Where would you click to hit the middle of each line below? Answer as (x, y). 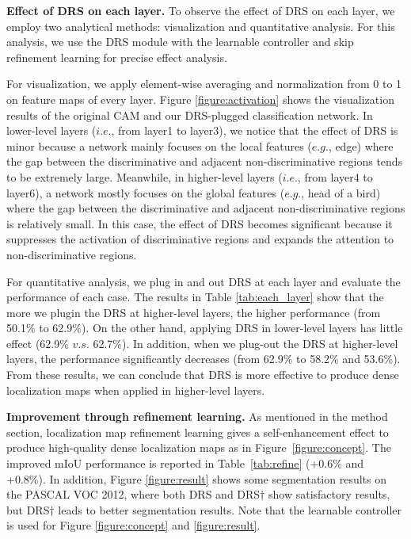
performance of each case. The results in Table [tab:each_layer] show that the (195, 297)
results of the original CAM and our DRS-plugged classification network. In (190, 115)
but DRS (28, 509)
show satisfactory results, (329, 494)
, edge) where (361, 145)
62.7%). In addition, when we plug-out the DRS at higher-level (245, 343)
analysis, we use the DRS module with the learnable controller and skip (180, 42)
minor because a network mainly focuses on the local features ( (159, 145)
